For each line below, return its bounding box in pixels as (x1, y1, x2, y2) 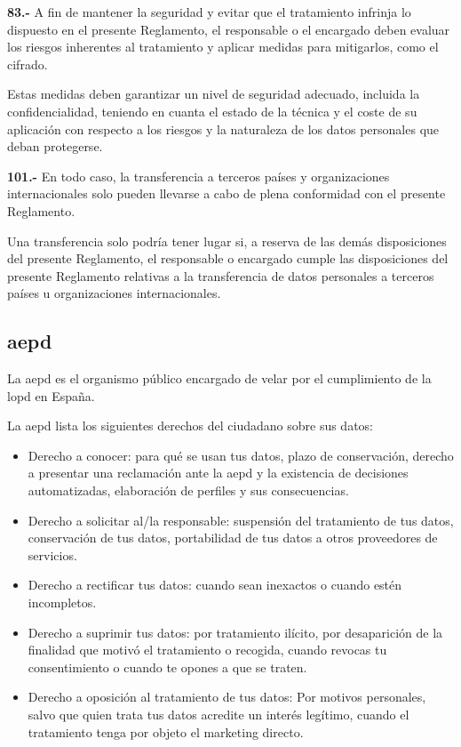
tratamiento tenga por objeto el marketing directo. (28, 722, 304, 741)
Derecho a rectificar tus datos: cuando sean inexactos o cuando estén (28, 575, 402, 594)
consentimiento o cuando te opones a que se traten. (28, 657, 307, 676)
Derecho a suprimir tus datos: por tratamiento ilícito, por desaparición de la (28, 622, 443, 641)
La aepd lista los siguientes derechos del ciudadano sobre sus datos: (7, 416, 374, 435)
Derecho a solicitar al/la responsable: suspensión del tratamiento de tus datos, (28, 510, 454, 529)
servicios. (28, 545, 77, 564)
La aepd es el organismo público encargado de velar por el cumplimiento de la (7, 369, 432, 388)
